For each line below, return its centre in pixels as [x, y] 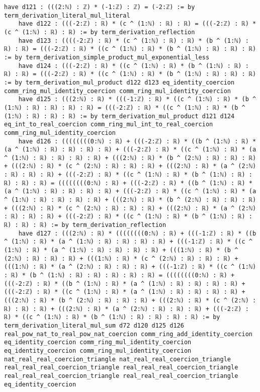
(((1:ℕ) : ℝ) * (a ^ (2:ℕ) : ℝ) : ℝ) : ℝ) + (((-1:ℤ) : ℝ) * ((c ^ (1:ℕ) [130, 267]
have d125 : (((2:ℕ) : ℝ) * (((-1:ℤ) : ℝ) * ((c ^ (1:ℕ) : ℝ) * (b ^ [137, 99]
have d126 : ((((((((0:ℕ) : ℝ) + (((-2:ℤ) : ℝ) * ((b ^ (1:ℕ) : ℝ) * [137, 141]
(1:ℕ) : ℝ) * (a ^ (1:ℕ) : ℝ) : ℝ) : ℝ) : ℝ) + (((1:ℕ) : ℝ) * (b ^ [121, 250]
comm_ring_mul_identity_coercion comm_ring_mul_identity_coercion [118, 91]
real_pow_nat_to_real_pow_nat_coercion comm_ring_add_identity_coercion [128, 334]
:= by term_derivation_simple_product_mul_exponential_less [107, 57]
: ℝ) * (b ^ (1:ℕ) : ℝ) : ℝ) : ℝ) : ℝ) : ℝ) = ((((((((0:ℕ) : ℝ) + [119, 275]
